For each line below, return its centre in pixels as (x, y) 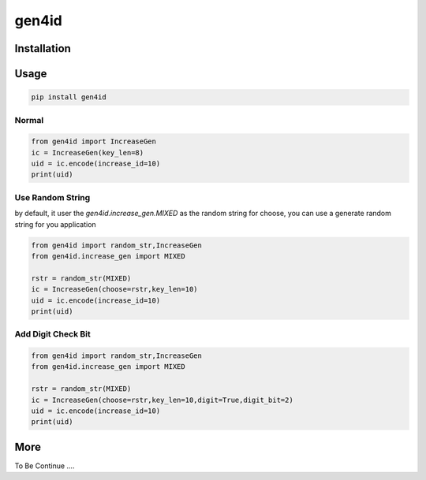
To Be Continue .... (45, 466)
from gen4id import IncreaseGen (94, 141)
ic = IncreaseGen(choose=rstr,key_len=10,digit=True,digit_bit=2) (162, 400)
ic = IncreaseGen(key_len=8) (88, 153)
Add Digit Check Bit (52, 334)
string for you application (55, 224)
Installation (43, 48)
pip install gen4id (69, 97)
